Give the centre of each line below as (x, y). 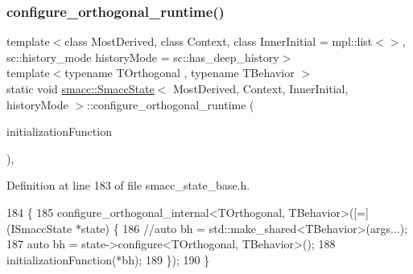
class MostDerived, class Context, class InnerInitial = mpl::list (219, 41)
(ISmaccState (39, 228)
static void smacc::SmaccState (81, 88)
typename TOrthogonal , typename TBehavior (180, 73)
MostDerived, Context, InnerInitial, (261, 88)
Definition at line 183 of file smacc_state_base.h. (128, 185)
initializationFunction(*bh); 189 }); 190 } (108, 259)
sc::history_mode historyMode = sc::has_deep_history (143, 57)
